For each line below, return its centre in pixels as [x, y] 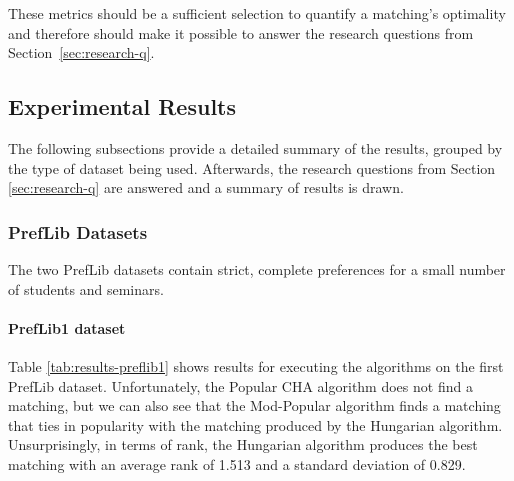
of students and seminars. [86, 288]
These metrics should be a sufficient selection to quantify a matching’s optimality [257, 13]
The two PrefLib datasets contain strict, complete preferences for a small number [257, 268]
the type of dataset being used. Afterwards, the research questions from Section [252, 167]
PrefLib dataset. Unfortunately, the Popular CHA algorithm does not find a [240, 385]
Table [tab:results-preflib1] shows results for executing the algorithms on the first [256, 365]
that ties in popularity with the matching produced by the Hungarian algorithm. [255, 424]
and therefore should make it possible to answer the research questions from [241, 32]
